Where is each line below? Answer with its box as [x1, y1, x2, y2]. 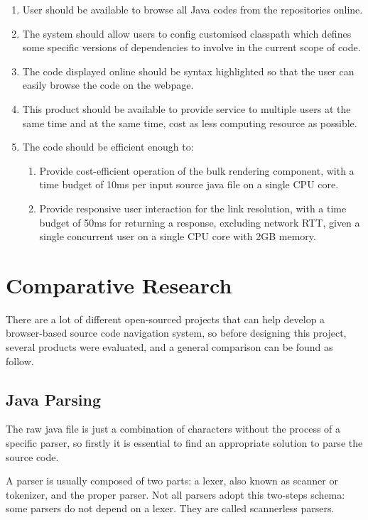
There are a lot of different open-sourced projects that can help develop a [6, 311, 325, 326]
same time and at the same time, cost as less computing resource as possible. [22, 115, 357, 130]
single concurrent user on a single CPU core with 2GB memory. [39, 229, 316, 244]
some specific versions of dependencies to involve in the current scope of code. [22, 40, 361, 55]
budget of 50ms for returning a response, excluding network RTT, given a [39, 215, 360, 229]
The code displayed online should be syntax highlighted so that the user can [22, 63, 355, 78]
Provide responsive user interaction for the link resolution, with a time [39, 200, 347, 215]
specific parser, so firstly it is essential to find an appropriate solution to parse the [6, 435, 363, 450]
